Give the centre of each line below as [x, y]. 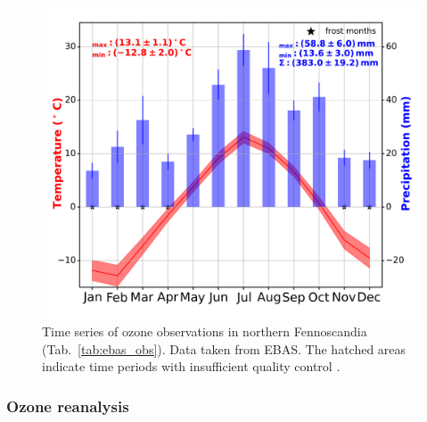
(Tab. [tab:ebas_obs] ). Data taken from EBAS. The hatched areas [224, 348]
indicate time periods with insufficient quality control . [191, 366]
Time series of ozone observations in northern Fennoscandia [205, 331]
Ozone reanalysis [68, 405]
